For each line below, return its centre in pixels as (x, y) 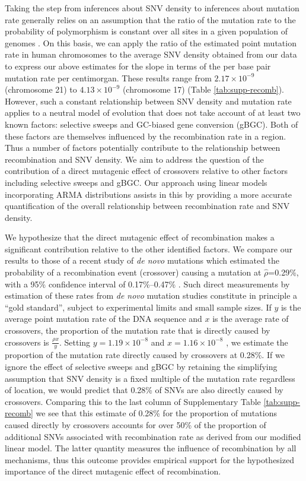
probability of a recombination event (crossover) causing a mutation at (133, 272)
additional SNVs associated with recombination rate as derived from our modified (153, 436)
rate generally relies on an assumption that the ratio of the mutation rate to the (150, 19)
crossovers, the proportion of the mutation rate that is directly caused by (138, 330)
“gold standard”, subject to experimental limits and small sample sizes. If (138, 307)
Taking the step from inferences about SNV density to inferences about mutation (152, 8)
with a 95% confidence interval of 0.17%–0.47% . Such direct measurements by (147, 284)
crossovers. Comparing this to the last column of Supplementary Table (133, 401)
